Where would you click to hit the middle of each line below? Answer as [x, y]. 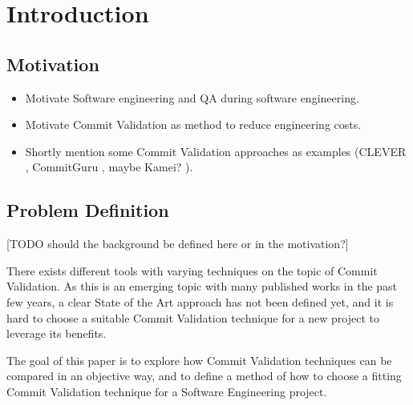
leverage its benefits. [57, 333]
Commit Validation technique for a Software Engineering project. [167, 391]
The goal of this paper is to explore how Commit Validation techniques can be [199, 360]
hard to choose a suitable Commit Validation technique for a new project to [193, 317]
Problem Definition [88, 210]
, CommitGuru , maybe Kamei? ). [109, 167]
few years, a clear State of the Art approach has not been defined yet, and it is [200, 301]
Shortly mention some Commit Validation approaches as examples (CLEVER [216, 151]
